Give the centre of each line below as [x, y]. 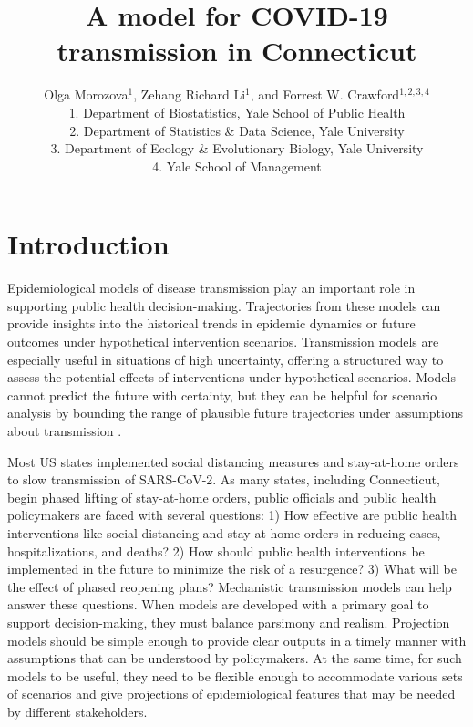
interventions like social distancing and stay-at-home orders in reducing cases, [224, 532]
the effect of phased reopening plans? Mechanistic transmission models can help [230, 586]
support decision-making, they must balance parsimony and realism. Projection [229, 622]
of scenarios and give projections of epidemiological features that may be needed [231, 694]
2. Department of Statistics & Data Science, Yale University [237, 130]
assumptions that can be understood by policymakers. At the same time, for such [235, 658]
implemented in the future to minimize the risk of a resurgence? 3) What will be [232, 569]
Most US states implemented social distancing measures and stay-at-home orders [233, 461]
